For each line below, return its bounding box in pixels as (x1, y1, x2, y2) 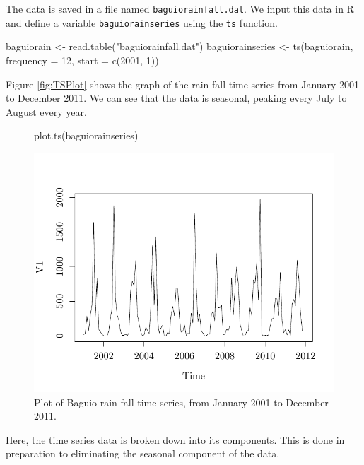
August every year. (6, 104, 87, 119)
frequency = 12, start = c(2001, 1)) (6, 52, 159, 67)
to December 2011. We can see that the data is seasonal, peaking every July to (6, 90, 347, 105)
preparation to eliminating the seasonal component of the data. (6, 446, 280, 461)
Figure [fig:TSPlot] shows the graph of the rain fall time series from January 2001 (6, 76, 360, 91)
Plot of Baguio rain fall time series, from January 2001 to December (34, 394, 329, 409)
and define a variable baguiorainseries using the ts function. (6, 15, 278, 30)
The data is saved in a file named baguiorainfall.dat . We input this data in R (6, 1, 354, 16)
